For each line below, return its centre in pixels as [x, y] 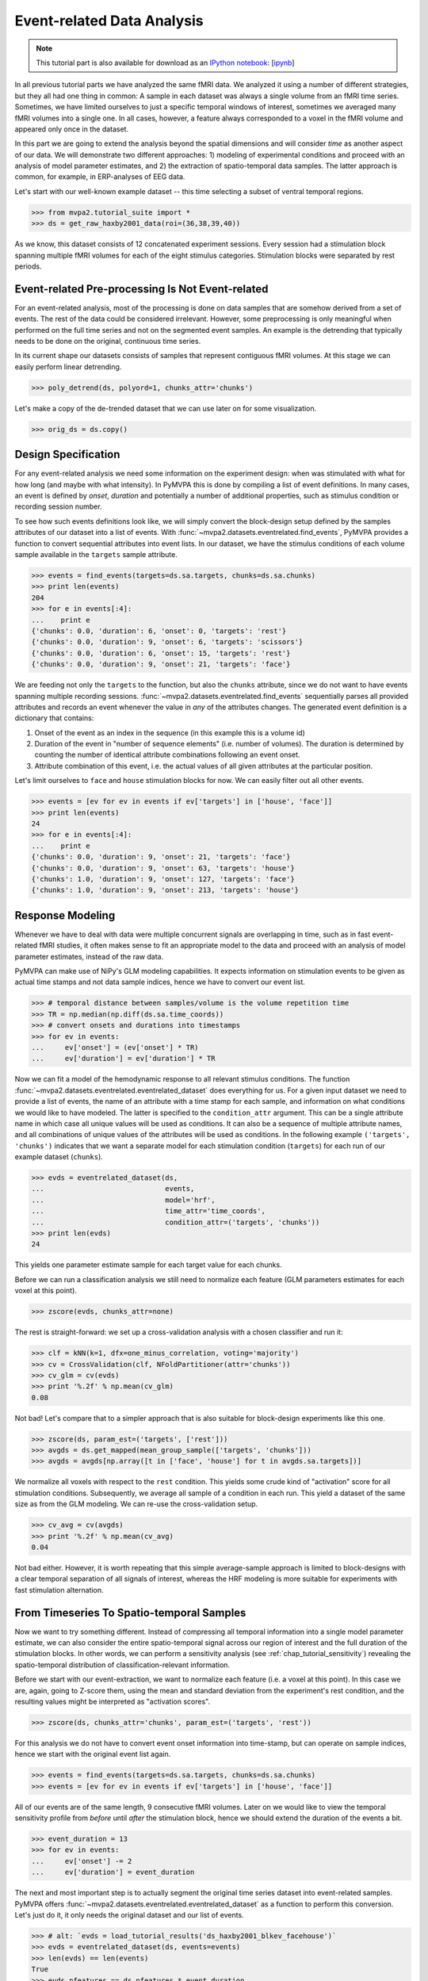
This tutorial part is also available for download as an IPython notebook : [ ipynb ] [165, 63]
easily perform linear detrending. [68, 366]
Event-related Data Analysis [109, 21]
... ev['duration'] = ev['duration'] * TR [123, 1059]
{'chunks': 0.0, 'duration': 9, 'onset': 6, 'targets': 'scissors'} [167, 642]
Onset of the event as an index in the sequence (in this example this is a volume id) [170, 732]
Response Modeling [65, 915]
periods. [28, 266]
